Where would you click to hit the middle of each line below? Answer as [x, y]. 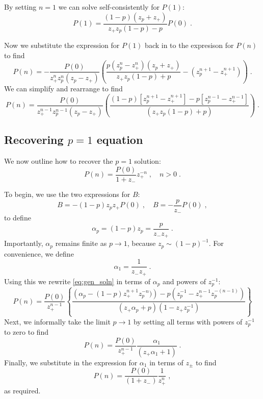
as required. [22, 390]
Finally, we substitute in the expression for [71, 362]
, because [141, 243]
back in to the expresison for [189, 45]
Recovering [34, 140]
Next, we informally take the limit [57, 321]
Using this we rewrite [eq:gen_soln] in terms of [77, 281]
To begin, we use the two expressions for [67, 194]
